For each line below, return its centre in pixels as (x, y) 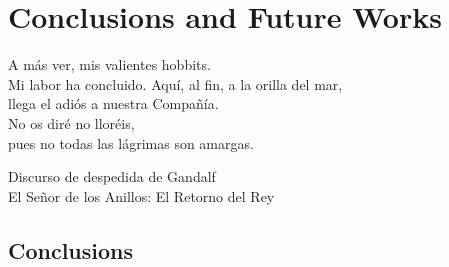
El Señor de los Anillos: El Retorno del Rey (141, 195)
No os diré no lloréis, (71, 122)
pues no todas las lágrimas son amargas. (131, 142)
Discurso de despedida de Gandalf (112, 176)
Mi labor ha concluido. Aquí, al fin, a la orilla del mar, (175, 83)
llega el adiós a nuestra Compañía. (113, 103)
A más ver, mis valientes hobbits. (109, 64)
